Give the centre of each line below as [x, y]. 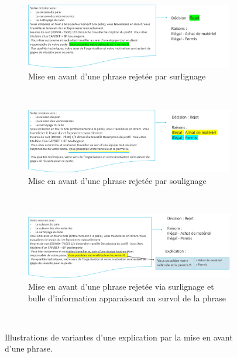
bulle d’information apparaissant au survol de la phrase [127, 298]
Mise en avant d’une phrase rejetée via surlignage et [121, 286]
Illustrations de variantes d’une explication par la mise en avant [119, 337]
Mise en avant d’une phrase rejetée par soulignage [117, 180]
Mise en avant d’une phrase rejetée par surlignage [117, 76]
